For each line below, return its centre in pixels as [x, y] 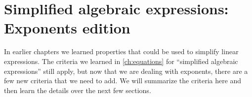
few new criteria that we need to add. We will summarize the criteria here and [123, 81]
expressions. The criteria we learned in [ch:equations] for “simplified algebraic [121, 61]
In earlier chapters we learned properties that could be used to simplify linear [121, 51]
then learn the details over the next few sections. [78, 90]
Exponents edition [67, 28]
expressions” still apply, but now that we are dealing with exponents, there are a [126, 71]
